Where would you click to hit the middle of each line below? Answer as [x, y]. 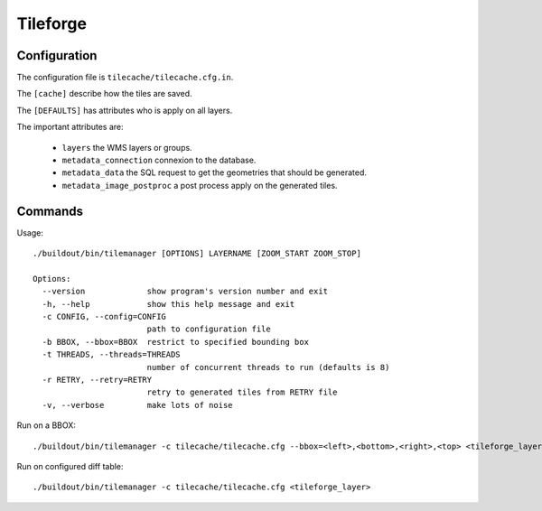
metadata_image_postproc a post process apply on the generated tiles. [200, 185]
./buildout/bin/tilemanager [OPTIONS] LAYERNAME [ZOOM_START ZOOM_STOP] [197, 254]
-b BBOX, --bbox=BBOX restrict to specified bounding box [175, 342]
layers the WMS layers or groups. [127, 147]
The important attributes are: [70, 127]
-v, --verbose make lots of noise [138, 405]
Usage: [30, 232]
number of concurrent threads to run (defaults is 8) [268, 367]
